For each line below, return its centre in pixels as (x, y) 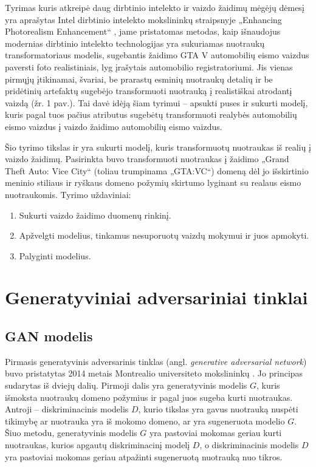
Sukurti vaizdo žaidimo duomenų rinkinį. (95, 215)
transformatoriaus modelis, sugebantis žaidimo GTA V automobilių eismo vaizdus (157, 55)
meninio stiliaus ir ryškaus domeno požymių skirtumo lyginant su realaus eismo (153, 182)
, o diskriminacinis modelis (249, 445)
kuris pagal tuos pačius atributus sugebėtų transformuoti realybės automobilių (151, 114)
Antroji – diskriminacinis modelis (67, 409)
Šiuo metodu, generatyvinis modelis (71, 433)
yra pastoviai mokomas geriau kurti (215, 433)
